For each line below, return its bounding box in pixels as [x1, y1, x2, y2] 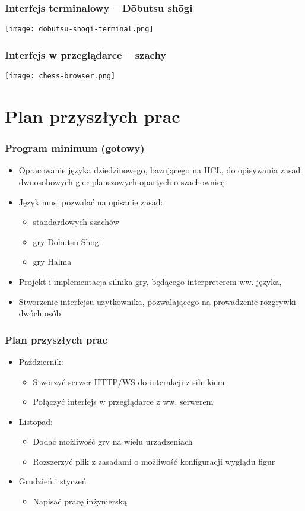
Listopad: [18, 415, 53, 427]
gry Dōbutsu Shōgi [33, 235, 101, 247]
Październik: [18, 355, 63, 367]
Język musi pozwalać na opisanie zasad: [18, 195, 163, 208]
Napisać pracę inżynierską [33, 495, 128, 507]
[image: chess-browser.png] [5, 72, 116, 81]
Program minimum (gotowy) [5, 141, 145, 155]
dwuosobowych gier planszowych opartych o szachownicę [18, 175, 225, 188]
